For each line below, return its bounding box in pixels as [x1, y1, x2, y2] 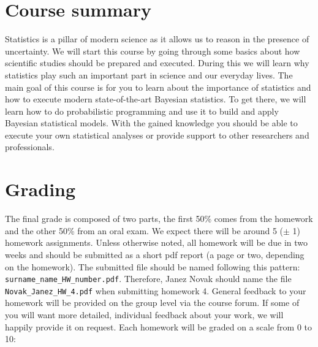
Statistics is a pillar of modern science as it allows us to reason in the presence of [5, 32, 309, 45]
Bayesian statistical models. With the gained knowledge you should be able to [5, 116, 298, 129]
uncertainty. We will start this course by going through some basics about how [5, 44, 300, 57]
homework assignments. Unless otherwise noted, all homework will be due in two [5, 236, 308, 249]
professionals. [5, 140, 55, 153]
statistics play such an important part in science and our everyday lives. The [5, 68, 293, 81]
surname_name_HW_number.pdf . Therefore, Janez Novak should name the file [5, 272, 292, 285]
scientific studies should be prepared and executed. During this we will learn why [5, 56, 309, 69]
